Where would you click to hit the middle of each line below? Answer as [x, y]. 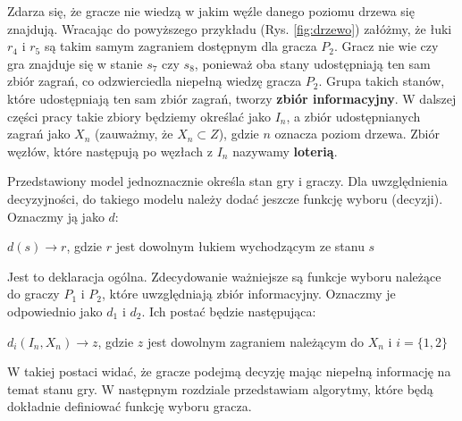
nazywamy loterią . [285, 151]
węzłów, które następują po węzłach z [110, 151]
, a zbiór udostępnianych [353, 116]
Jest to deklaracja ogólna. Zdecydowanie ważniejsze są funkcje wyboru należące [224, 276]
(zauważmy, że [134, 134]
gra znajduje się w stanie [75, 63]
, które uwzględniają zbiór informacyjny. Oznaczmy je [249, 294]
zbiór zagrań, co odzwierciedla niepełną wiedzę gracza [155, 81]
